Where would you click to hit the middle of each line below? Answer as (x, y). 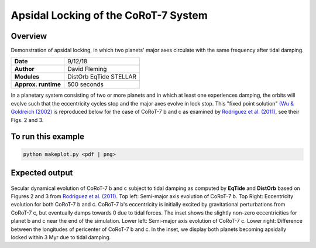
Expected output (42, 173)
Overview (29, 36)
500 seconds (86, 84)
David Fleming (87, 69)
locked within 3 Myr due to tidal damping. (61, 237)
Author (24, 69)
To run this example (48, 137)
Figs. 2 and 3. (27, 120)
